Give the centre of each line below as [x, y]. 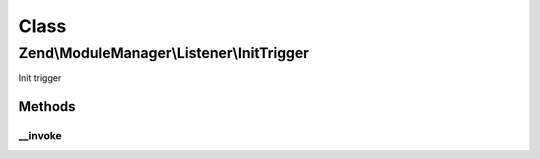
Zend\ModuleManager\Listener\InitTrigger [164, 53]
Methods [47, 106]
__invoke [40, 136]
